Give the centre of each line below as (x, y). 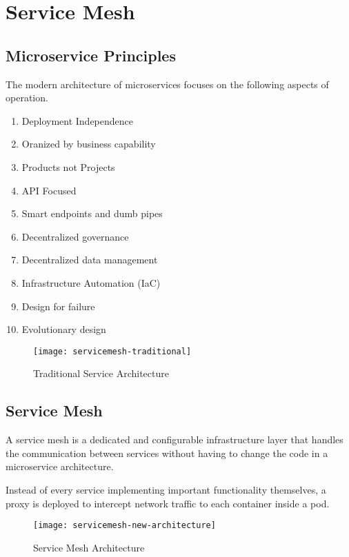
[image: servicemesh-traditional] (112, 351)
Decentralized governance (75, 236)
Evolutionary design (64, 329)
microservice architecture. (60, 466)
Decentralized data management (90, 260)
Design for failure (58, 306)
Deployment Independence (77, 120)
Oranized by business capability (89, 144)
